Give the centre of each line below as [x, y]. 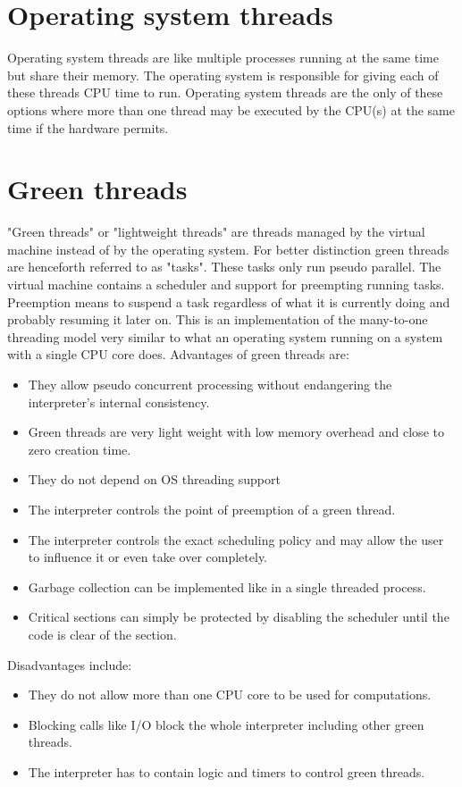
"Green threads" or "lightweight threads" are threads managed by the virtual [216, 232]
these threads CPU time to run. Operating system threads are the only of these [225, 92]
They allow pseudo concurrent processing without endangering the [210, 384]
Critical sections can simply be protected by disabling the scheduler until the [239, 617]
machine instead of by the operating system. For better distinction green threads [228, 249]
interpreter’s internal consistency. [119, 402]
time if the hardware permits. [88, 127]
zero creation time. [80, 449]
